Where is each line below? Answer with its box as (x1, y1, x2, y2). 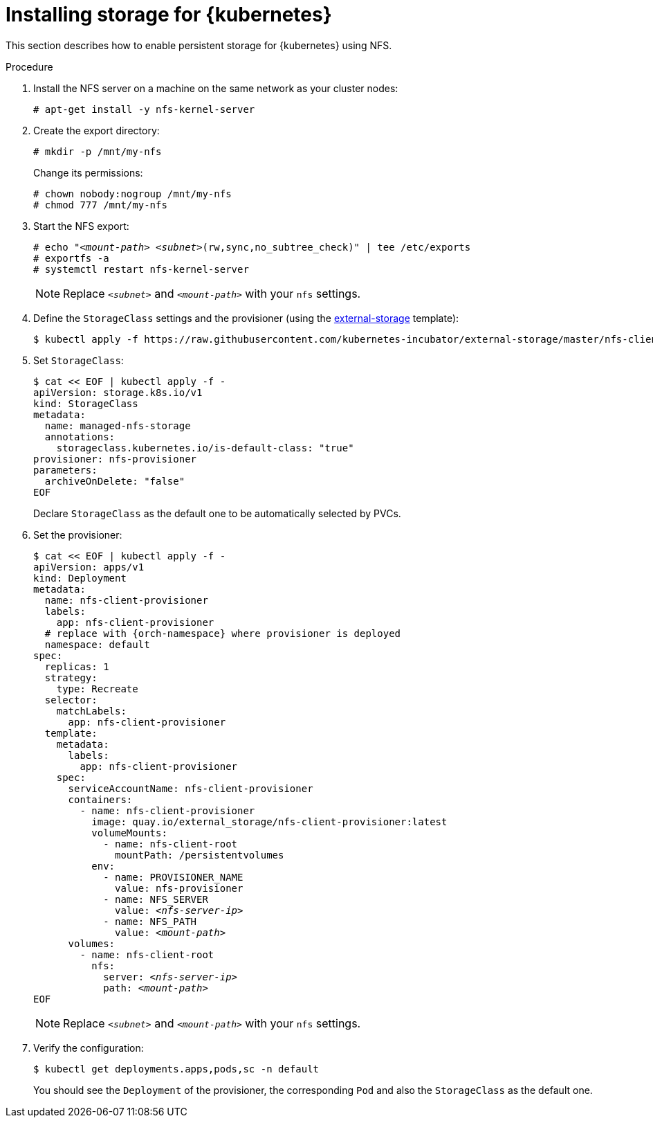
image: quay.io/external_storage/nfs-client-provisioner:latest (91, 816, 448, 827)
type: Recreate (56, 683, 138, 694)
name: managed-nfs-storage (44, 420, 191, 431)
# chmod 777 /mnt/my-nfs (33, 199, 167, 210)
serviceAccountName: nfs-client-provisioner (68, 782, 313, 794)
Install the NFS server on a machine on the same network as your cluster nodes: (33, 82, 398, 94)
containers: (68, 793, 133, 805)
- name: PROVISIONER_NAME (103, 871, 243, 883)
